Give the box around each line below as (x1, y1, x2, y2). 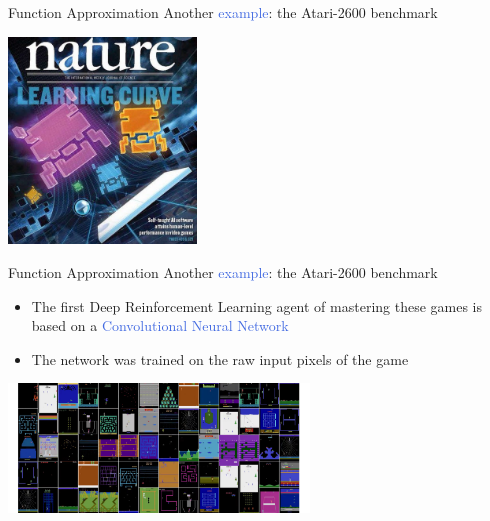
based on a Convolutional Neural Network (31, 315, 289, 336)
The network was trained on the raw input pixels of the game (31, 348, 409, 369)
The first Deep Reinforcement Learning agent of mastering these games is (31, 295, 483, 316)
